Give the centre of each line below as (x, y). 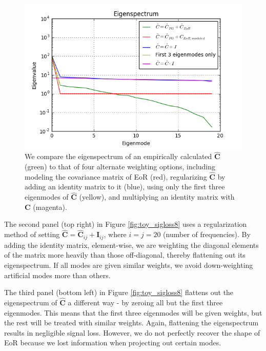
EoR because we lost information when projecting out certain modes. (113, 343)
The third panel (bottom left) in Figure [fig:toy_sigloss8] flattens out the (119, 292)
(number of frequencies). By (207, 234)
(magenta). (50, 207)
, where (115, 234)
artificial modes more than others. (57, 275)
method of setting (32, 234)
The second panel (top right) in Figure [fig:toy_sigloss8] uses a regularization (126, 224)
